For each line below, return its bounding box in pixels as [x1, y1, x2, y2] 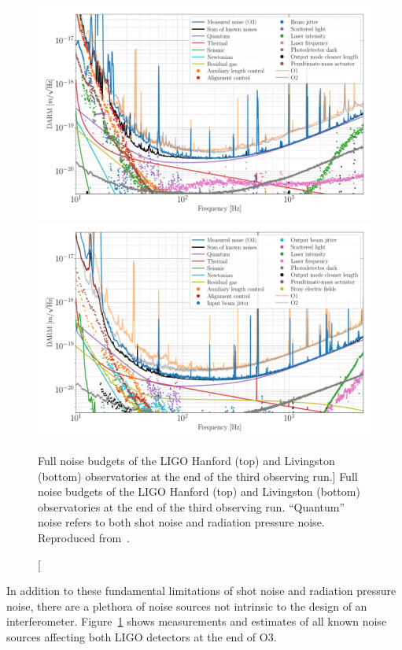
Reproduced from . [38, 530, 130, 546]
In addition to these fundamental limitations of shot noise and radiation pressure [6, 582, 396, 599]
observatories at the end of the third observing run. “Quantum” [38, 498, 345, 515]
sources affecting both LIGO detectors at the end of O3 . [6, 629, 277, 645]
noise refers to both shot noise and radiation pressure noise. [38, 514, 325, 530]
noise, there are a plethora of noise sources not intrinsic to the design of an [6, 597, 367, 614]
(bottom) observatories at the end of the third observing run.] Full [38, 467, 358, 484]
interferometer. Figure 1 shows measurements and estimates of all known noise [6, 613, 387, 630]
